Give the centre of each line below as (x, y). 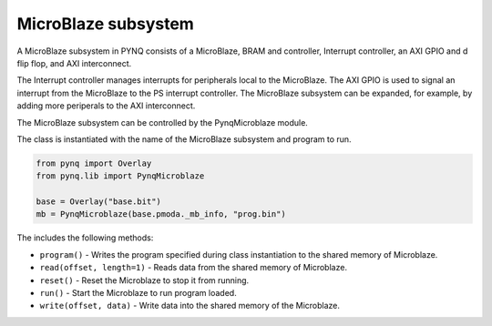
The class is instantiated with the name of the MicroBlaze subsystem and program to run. (184, 139)
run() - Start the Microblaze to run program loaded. (138, 292)
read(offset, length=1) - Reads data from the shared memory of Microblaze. (194, 268)
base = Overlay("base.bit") (98, 202)
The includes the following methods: (85, 238)
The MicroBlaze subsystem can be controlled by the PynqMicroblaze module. (163, 122)
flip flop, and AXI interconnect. (74, 63)
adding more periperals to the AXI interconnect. (106, 106)
